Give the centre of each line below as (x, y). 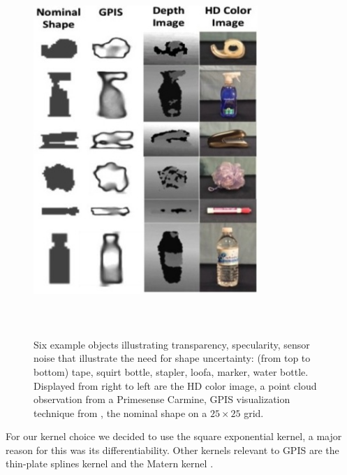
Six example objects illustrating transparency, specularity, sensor (172, 344)
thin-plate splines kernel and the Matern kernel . (110, 463)
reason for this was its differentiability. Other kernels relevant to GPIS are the (172, 450)
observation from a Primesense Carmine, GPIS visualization (162, 399)
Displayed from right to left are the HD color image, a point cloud (175, 385)
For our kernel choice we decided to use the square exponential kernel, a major (174, 436)
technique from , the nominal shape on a (120, 412)
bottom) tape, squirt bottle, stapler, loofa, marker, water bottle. (171, 371)
